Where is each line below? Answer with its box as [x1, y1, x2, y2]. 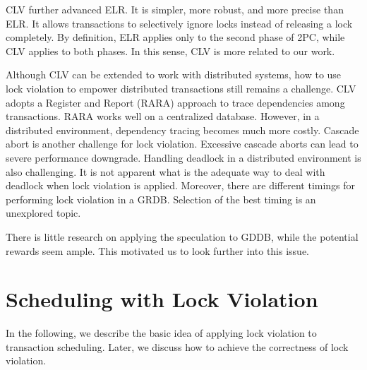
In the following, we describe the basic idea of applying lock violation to [6, 326, 317, 340]
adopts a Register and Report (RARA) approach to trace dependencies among [6, 95, 345, 109]
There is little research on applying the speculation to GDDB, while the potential [6, 229, 359, 244]
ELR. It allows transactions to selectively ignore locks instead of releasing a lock [6, 16, 353, 30]
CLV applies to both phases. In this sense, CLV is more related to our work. [6, 43, 335, 58]
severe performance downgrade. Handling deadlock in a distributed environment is [6, 150, 361, 165]
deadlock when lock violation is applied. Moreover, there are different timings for [6, 178, 356, 193]
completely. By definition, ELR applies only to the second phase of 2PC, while [6, 30, 345, 44]
